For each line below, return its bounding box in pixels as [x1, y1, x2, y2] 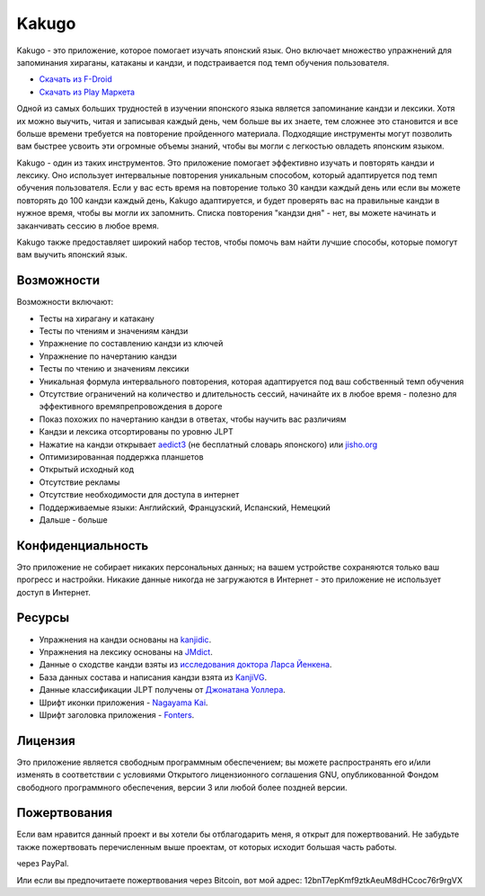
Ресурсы [16, 610, 70, 625]
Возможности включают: [16, 297, 114, 308]
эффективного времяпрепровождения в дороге [39, 401, 223, 412]
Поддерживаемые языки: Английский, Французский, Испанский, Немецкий [39, 502, 331, 513]
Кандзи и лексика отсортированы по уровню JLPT [39, 426, 234, 437]
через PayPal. [16, 858, 69, 869]
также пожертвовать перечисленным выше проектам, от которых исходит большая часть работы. [16, 841, 397, 852]
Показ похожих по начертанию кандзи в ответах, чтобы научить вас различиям [39, 414, 347, 425]
